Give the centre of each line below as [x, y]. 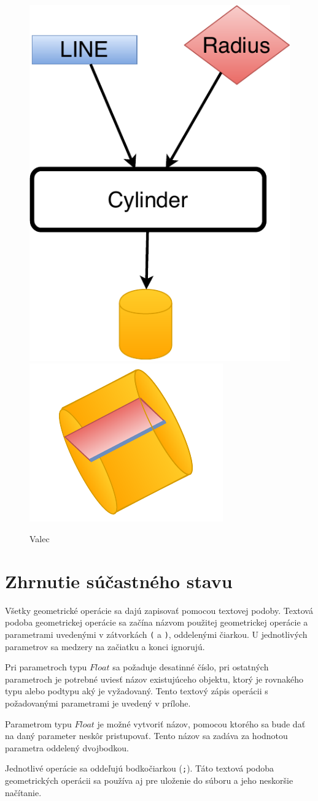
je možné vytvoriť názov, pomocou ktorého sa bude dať [201, 723]
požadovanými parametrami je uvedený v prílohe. [98, 703]
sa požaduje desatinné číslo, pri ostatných [191, 667]
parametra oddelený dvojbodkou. [67, 747]
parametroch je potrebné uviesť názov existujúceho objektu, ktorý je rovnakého [154, 679]
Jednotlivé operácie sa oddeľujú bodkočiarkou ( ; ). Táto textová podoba [140, 768]
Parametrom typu [38, 723]
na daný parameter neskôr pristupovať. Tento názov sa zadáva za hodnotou [146, 736]
